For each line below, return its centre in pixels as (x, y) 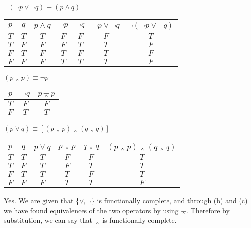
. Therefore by (208, 210)
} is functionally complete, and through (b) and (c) (169, 200)
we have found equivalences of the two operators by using (91, 210)
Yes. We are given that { (42, 200)
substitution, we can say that (48, 220)
